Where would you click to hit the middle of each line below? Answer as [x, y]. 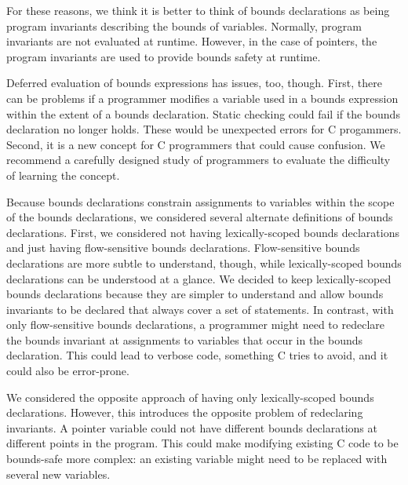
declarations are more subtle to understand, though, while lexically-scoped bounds [204, 263]
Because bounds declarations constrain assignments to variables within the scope [200, 201]
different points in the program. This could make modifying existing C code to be [202, 443]
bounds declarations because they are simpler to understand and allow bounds [195, 294]
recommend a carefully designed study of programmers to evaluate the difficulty [199, 160]
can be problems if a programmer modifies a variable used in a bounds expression [202, 98]
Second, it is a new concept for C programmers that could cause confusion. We [196, 144]
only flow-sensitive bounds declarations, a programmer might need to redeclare [195, 325]
